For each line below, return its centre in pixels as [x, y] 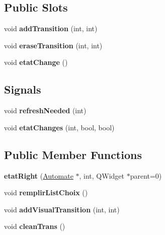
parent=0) [146, 175]
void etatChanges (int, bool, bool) [59, 127]
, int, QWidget [102, 175]
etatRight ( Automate [39, 175]
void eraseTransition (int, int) [53, 45]
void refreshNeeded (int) [45, 110]
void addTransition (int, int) [51, 28]
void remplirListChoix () [46, 192]
